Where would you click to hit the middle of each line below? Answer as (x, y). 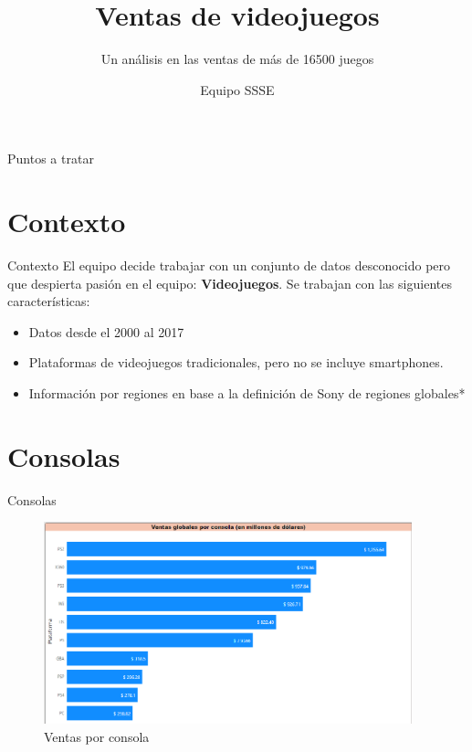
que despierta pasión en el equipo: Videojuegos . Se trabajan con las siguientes (230, 283)
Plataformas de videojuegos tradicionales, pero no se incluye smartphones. (236, 362)
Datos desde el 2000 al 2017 (106, 331)
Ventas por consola (97, 737)
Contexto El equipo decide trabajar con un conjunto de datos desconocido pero (229, 265)
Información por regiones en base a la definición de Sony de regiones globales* (247, 393)
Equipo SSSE (237, 89)
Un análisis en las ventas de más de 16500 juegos (237, 59)
